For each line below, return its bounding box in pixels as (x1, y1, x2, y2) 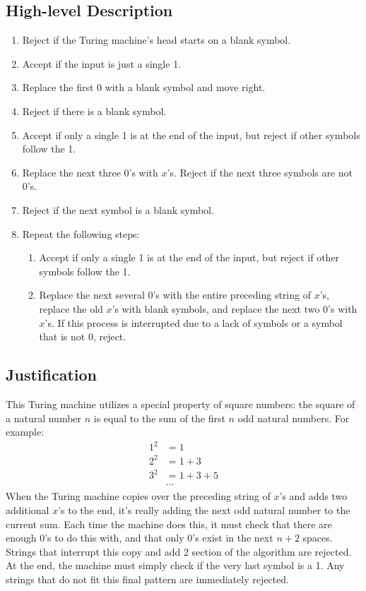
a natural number (6, 410, 82, 425)
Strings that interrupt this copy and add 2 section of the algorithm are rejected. (6, 544, 352, 559)
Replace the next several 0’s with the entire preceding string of (39, 287, 311, 302)
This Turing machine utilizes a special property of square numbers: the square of (6, 396, 355, 411)
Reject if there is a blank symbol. (22, 103, 167, 118)
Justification (6, 364, 97, 386)
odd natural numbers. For (237, 410, 350, 425)
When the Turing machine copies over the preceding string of (6, 489, 271, 503)
